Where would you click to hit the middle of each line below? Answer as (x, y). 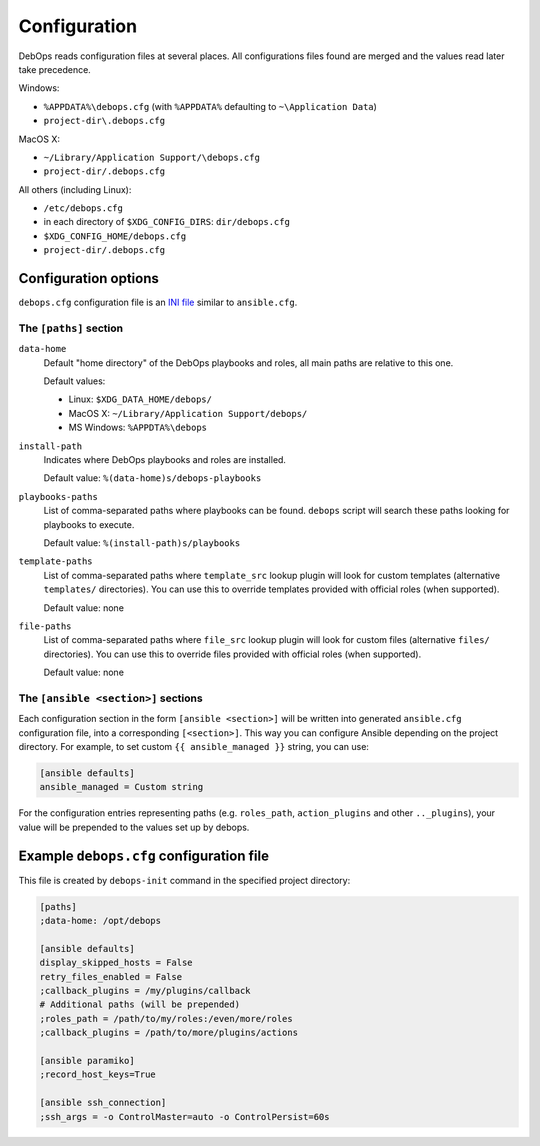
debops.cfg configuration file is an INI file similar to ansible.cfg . (158, 302)
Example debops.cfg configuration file (144, 855)
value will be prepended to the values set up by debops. (134, 827)
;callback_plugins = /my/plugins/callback (145, 990)
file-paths (45, 626)
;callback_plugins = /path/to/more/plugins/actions (169, 1033)
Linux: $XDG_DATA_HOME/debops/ (140, 399)
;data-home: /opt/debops (100, 921)
